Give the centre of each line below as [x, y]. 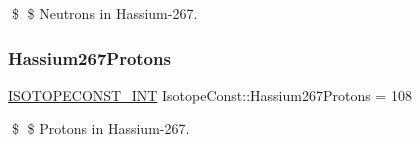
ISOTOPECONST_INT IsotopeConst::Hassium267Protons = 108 [210, 94]
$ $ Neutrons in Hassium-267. [104, 13]
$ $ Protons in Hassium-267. [100, 128]
